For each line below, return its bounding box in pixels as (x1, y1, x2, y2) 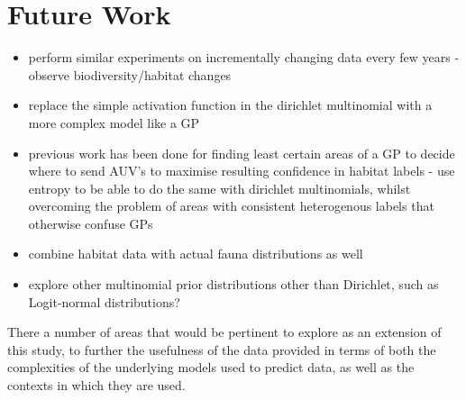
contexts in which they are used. (7, 376, 186, 395)
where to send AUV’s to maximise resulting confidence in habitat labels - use (28, 161, 455, 180)
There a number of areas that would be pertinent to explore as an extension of (7, 323, 442, 341)
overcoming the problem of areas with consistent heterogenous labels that (28, 196, 434, 215)
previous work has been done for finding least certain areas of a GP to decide (28, 143, 455, 162)
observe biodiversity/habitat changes (28, 65, 232, 84)
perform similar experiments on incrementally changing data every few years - (28, 48, 460, 67)
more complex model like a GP (28, 113, 200, 132)
